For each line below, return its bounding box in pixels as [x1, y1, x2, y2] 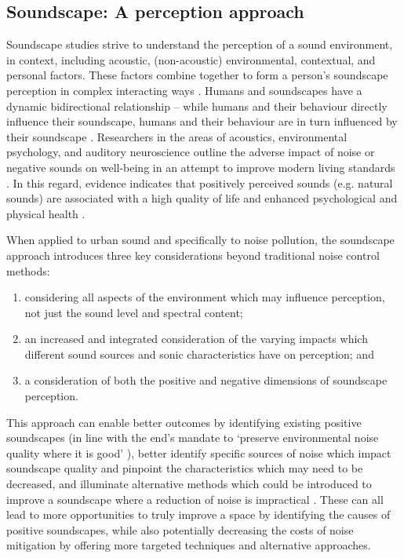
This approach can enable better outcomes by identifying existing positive [6, 414, 362, 430]
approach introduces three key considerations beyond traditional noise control [6, 246, 380, 263]
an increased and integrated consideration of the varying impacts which [24, 330, 368, 347]
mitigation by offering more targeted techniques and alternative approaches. [6, 537, 371, 553]
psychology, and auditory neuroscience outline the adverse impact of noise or [6, 144, 375, 160]
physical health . [6, 205, 86, 221]
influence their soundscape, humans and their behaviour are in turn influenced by [6, 113, 398, 129]
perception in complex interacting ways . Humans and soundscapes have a [6, 82, 362, 98]
